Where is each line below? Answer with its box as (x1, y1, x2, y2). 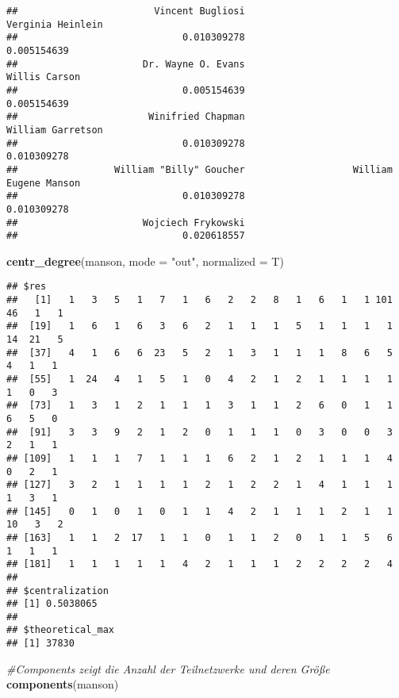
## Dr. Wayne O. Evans (6, 58, 245, 70)
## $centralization (6, 585, 109, 596)
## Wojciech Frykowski (6, 217, 245, 228)
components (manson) (6, 676, 119, 692)
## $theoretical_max (6, 624, 115, 636)
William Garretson (6, 124, 103, 136)
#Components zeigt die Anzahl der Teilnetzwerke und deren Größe (6, 660, 330, 677)
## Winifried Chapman (6, 111, 245, 123)
